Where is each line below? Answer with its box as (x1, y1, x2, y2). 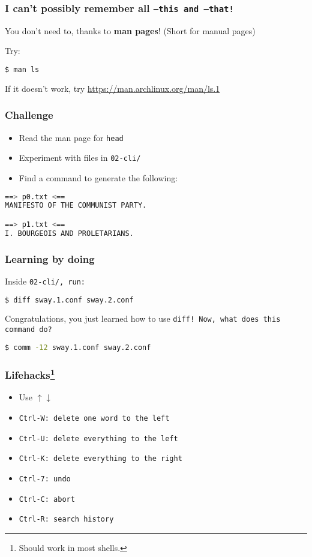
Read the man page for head (19, 131, 124, 143)
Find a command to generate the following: (19, 171, 178, 184)
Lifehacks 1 (5, 366, 55, 382)
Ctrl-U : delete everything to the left (19, 434, 178, 443)
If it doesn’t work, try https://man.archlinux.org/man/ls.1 (5, 82, 220, 94)
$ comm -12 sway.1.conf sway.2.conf (5, 343, 151, 352)
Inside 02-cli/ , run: (5, 274, 85, 287)
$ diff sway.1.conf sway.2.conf (5, 295, 134, 304)
